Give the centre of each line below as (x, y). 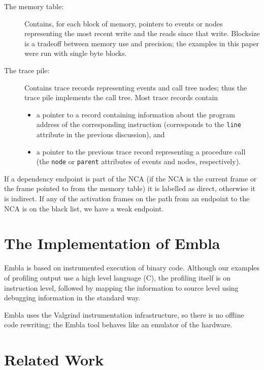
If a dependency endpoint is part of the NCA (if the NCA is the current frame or (130, 178)
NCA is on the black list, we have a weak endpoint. (84, 208)
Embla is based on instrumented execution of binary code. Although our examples (132, 268)
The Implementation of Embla (112, 243)
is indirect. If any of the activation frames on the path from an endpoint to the (127, 198)
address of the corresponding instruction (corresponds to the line (139, 124)
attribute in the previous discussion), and (101, 134)
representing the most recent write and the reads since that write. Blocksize (142, 33)
